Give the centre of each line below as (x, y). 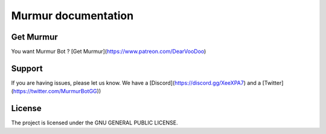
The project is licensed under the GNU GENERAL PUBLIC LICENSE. (94, 123)
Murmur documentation (72, 16)
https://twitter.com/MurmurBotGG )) (57, 91)
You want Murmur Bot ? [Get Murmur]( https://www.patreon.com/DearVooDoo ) (109, 52)
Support (27, 68)
